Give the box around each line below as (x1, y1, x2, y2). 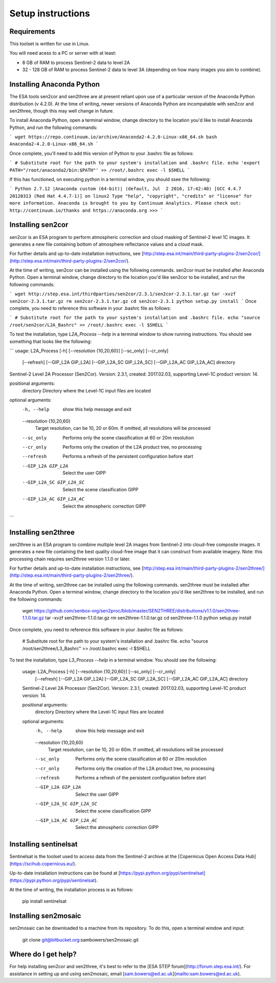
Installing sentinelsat (9, 840, 78, 849)
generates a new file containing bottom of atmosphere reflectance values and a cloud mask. (9, 241, 204, 247)
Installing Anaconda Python (9, 80, 100, 89)
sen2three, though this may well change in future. (9, 107, 114, 114)
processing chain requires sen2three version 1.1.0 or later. (9, 556, 131, 562)
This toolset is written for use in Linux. (9, 41, 90, 47)
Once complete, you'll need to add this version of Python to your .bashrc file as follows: (9, 150, 194, 156)
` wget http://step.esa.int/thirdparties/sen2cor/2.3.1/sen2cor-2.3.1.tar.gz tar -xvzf (9, 291, 236, 297)
